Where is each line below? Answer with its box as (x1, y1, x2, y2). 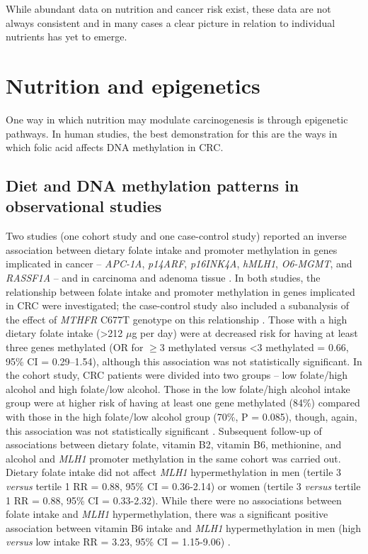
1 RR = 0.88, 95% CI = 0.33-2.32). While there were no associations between (6, 492, 342, 507)
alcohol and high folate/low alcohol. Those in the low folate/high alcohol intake (6, 381, 350, 396)
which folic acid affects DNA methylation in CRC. (6, 140, 224, 155)
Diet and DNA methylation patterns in (6, 174, 299, 196)
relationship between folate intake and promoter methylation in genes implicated (6, 284, 355, 299)
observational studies (6, 195, 162, 217)
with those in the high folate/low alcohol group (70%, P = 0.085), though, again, (6, 409, 357, 423)
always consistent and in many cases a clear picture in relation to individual (6, 15, 335, 30)
